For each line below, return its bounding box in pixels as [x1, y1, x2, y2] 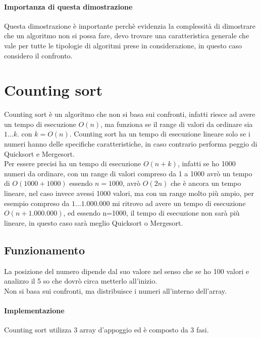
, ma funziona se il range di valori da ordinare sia [100, 118, 253, 129]
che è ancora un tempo [170, 178, 241, 188]
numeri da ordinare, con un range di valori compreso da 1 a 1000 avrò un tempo [4, 168, 252, 178]
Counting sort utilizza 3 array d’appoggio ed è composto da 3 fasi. [4, 324, 209, 335]
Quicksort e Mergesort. [4, 148, 75, 159]
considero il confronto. [4, 50, 73, 60]
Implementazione [4, 305, 65, 315]
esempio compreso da [4, 197, 70, 208]
